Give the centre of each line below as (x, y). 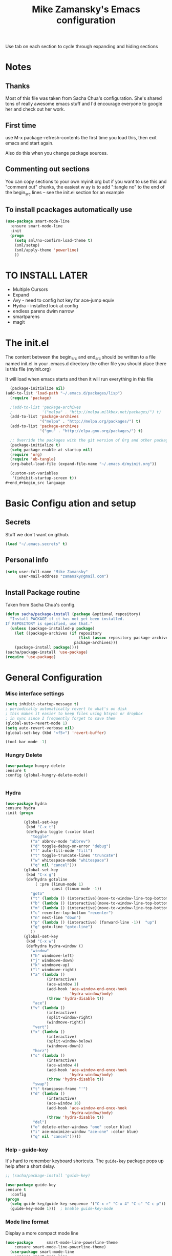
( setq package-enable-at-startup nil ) (51, 450)
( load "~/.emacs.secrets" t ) (36, 544)
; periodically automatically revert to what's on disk (66, 709)
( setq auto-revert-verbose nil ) (40, 728)
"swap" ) (41, 1084)
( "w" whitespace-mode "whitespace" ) (70, 861)
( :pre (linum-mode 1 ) (59, 884)
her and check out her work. (35, 109)
